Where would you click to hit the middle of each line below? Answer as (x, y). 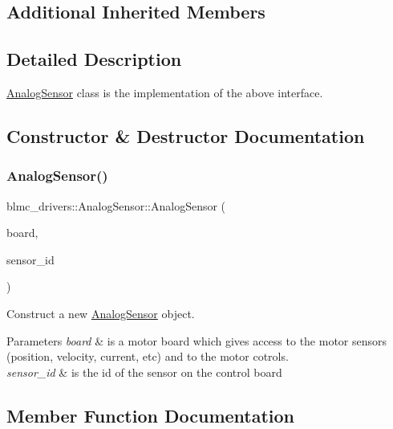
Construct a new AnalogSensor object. (101, 313)
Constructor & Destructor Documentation (186, 135)
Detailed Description (94, 59)
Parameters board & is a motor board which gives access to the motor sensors (197, 340)
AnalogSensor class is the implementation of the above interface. (165, 92)
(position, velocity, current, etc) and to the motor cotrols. (148, 356)
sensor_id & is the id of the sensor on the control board (144, 372)
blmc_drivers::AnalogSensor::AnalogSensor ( (116, 205)
